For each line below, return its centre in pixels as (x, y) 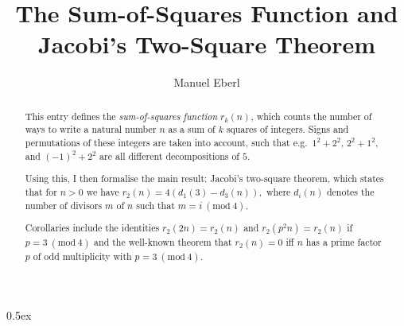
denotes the (350, 191)
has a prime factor (344, 242)
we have (103, 191)
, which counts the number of (311, 116)
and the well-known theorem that (163, 242)
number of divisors (64, 205)
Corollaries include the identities (92, 228)
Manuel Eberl (207, 82)
